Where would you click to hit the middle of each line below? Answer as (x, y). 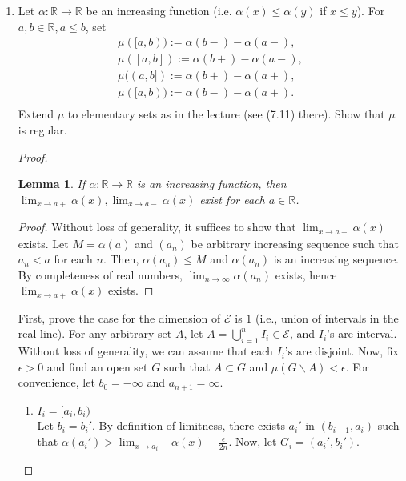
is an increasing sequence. (336, 259)
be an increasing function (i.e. (159, 10)
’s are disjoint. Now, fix (342, 351)
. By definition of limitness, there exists (189, 425)
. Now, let (253, 441)
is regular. (42, 129)
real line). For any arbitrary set (95, 333)
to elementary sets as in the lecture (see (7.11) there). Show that (226, 114)
